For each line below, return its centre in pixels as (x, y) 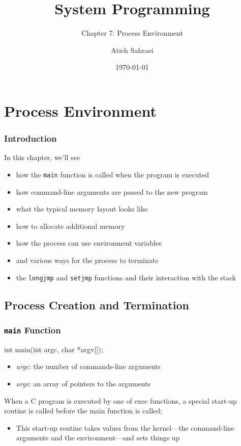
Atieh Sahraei (132, 50)
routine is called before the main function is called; (83, 411)
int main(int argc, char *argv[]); (54, 349)
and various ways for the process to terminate (87, 260)
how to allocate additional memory (70, 226)
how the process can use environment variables (89, 243)
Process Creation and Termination (97, 305)
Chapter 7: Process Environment (132, 33)
